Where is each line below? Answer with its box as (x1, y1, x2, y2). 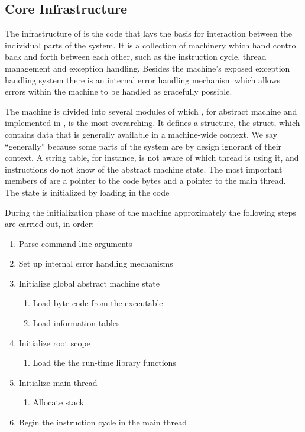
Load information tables (33, 317, 120, 329)
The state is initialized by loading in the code (5, 186, 170, 198)
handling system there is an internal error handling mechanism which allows (5, 73, 281, 86)
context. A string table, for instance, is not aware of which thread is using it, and (5, 151, 299, 164)
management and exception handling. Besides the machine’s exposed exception (5, 61, 290, 74)
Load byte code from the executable (33, 297, 163, 309)
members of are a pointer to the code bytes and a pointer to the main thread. (5, 174, 286, 187)
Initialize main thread (18, 376, 98, 388)
